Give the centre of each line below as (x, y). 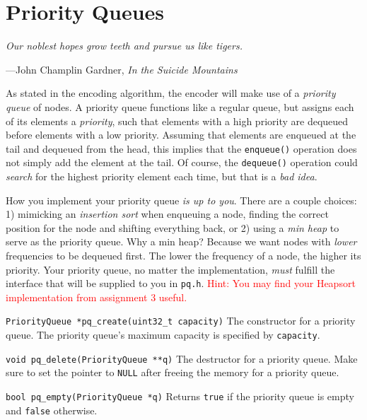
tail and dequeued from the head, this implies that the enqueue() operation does (181, 148)
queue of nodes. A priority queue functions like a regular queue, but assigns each (180, 106)
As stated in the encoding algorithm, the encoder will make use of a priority (171, 93)
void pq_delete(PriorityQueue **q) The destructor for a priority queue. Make (182, 358)
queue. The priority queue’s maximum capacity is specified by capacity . (163, 335)
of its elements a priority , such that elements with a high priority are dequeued (177, 121)
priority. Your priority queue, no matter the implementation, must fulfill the (170, 269)
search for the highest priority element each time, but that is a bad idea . (162, 176)
